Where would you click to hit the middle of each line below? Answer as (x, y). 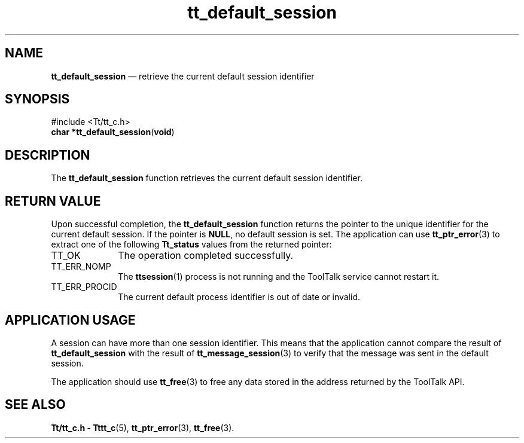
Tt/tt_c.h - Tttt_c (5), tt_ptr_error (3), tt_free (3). (143, 427)
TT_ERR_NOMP (81, 267)
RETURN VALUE (53, 201)
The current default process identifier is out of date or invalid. (239, 297)
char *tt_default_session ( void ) (113, 132)
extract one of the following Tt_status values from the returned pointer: (191, 245)
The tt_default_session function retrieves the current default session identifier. (207, 178)
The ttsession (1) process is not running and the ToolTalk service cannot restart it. (279, 277)
